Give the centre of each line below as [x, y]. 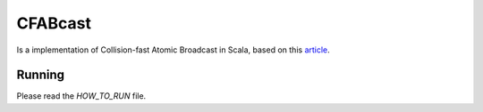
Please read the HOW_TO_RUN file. [81, 96]
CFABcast [54, 23]
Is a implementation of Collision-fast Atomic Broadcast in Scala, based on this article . [173, 50]
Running [41, 75]
